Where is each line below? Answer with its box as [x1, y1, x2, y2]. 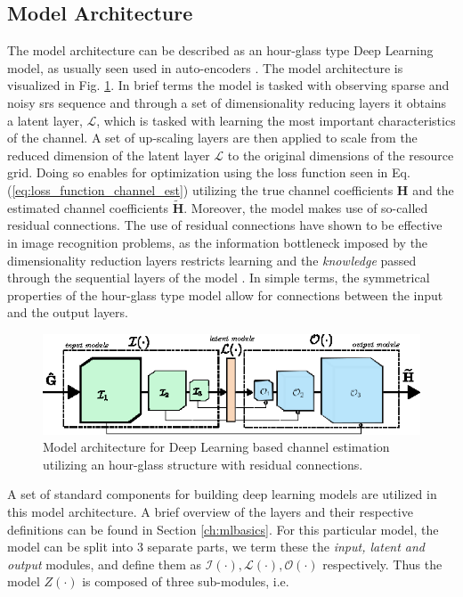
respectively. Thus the [322, 554, 443, 573]
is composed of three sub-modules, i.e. [82, 572, 289, 591]
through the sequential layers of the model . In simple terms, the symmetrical [7, 268, 430, 287]
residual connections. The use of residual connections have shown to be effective [7, 216, 443, 234]
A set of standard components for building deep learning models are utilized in [7, 485, 437, 503]
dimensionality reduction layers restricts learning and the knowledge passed [7, 250, 417, 269]
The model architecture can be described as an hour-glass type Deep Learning [7, 41, 434, 60]
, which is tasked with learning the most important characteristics [96, 110, 456, 129]
